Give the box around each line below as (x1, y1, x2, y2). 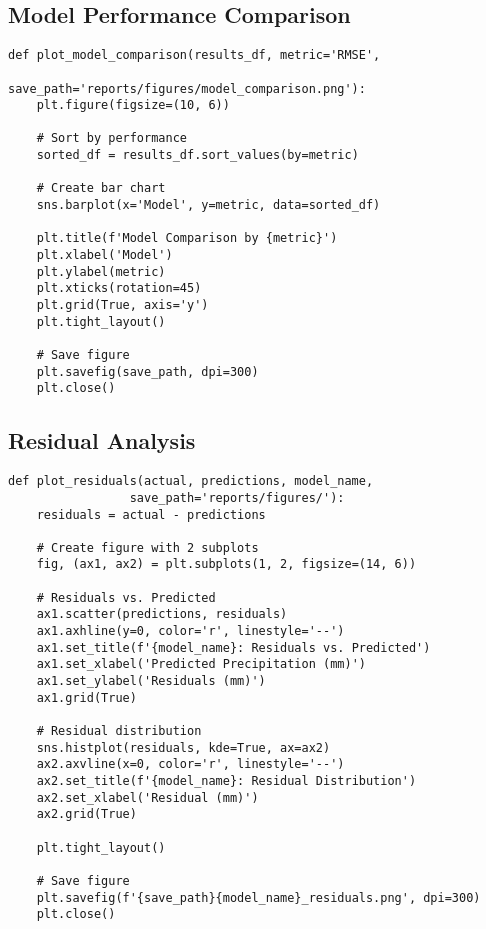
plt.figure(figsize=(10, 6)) (36, 98, 230, 113)
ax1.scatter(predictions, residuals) (36, 607, 288, 622)
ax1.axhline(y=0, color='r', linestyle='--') (36, 624, 345, 639)
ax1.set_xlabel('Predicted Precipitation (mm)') (36, 657, 366, 672)
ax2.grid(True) (36, 807, 137, 822)
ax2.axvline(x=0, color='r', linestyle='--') (36, 757, 345, 772)
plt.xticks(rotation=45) (36, 281, 202, 296)
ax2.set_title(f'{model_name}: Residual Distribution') (36, 774, 417, 788)
